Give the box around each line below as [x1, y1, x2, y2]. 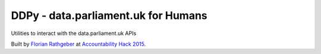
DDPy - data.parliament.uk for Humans [11, 9, 207, 22]
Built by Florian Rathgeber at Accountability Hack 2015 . [11, 40, 146, 47]
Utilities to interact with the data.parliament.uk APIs [11, 30, 137, 37]
